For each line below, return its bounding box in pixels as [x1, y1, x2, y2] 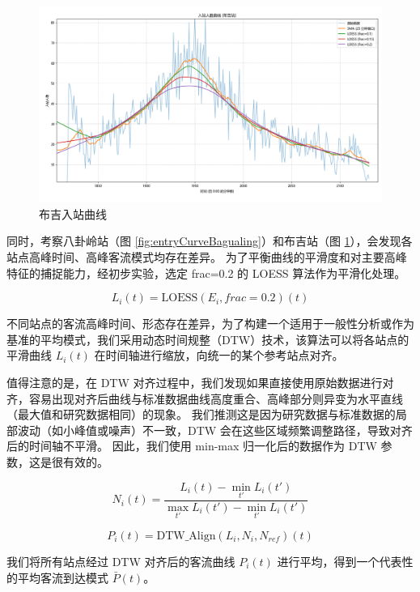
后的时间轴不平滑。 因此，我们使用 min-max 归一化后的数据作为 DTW [6, 437, 377, 454]
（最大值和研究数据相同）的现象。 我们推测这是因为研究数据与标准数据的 [6, 406, 396, 423]
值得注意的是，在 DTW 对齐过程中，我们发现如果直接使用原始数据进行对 [6, 373, 394, 390]
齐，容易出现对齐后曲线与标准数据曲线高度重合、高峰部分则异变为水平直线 [6, 390, 403, 407]
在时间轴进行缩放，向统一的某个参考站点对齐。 [94, 347, 344, 364]
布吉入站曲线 [39, 205, 107, 222]
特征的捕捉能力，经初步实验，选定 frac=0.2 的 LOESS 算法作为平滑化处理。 [6, 264, 406, 281]
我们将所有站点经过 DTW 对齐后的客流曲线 [6, 553, 235, 569]
